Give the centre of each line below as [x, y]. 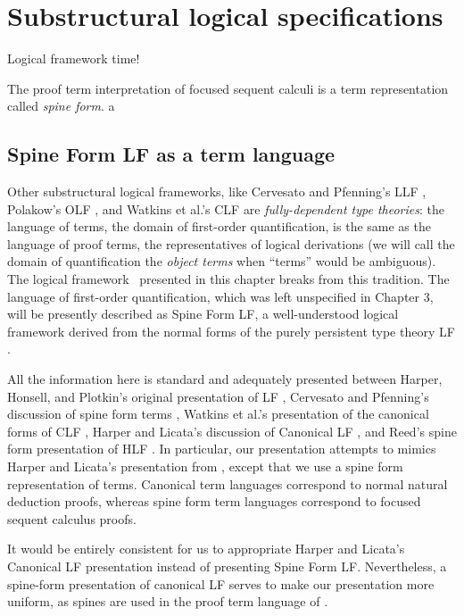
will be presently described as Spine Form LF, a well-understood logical [203, 314]
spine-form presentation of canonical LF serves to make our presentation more [221, 583]
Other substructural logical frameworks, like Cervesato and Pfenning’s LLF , [217, 191]
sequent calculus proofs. [72, 518]
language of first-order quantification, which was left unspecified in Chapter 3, [220, 296]
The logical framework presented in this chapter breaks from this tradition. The [228, 279]
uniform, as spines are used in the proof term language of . [168, 601]
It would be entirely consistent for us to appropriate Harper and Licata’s [206, 549]
